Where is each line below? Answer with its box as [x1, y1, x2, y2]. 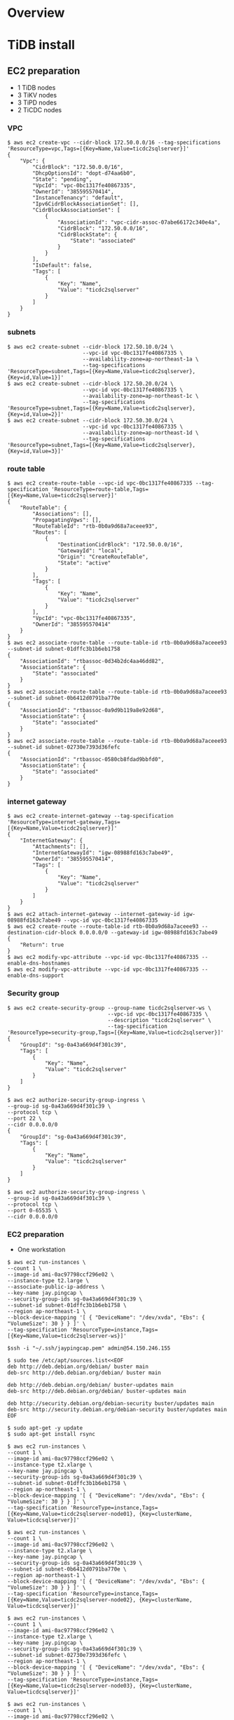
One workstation [17, 1245, 66, 1254]
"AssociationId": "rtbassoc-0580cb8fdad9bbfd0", [20, 756, 165, 763]
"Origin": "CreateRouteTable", [57, 553, 149, 560]
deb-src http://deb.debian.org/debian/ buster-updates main [7, 1388, 187, 1395]
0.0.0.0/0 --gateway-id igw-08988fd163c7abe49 [79, 929, 218, 936]
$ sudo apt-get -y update [7, 1424, 83, 1432]
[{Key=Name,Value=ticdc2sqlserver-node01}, [7, 1510, 137, 1517]
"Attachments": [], [32, 843, 90, 850]
